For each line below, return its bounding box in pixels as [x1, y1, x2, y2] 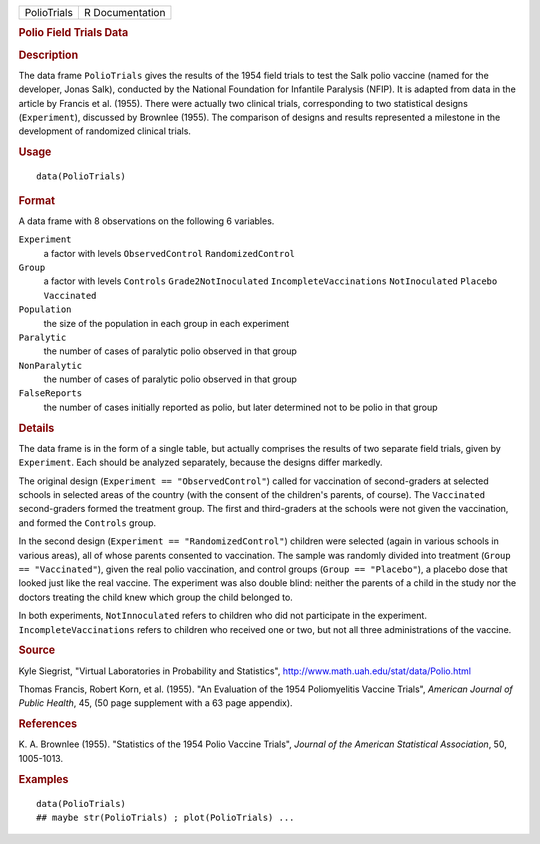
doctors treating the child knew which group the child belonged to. [18, 591, 294, 603]
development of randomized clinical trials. [18, 125, 192, 137]
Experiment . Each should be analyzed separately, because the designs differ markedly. [18, 456, 384, 469]
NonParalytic [18, 360, 83, 371]
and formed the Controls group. [18, 516, 157, 529]
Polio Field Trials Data [18, 26, 129, 40]
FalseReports [18, 388, 83, 399]
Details [18, 421, 55, 435]
